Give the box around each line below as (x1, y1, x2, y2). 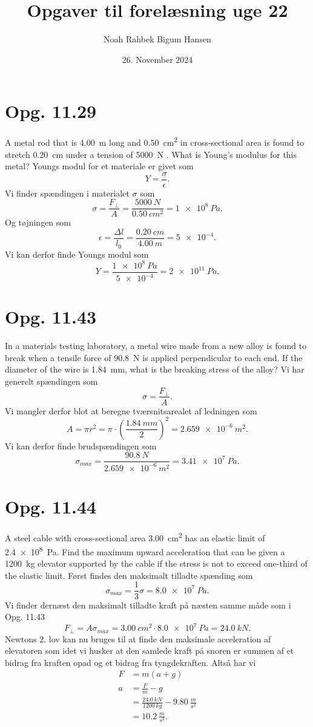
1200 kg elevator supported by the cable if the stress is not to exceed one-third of (5, 557, 308, 570)
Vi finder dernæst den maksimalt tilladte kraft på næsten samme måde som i (5, 598, 291, 611)
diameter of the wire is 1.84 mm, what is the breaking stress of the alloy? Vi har (5, 363, 305, 376)
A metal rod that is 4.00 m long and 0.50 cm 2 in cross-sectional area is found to (5, 134, 305, 148)
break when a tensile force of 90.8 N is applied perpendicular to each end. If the (5, 351, 303, 363)
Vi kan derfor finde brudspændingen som (5, 439, 157, 452)
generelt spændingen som (5, 374, 98, 387)
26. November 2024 (122, 53, 193, 65)
